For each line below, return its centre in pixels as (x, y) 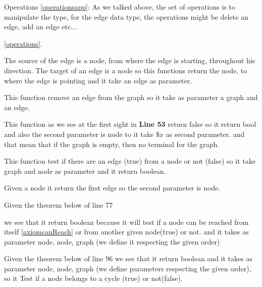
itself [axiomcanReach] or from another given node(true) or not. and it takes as (126, 232)
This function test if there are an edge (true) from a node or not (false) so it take (130, 161)
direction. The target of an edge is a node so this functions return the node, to (126, 70)
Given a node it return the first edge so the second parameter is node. (112, 188)
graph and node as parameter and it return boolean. (85, 171)
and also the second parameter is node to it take (79, 134)
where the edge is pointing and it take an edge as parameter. (98, 80)
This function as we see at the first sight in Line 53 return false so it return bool (130, 124)
